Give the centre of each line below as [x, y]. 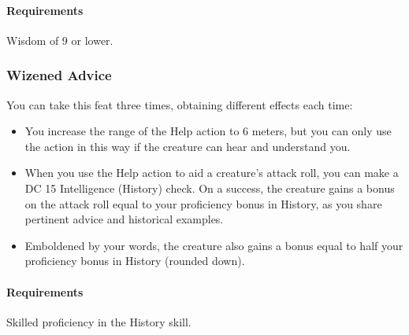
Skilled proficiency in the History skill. [99, 321]
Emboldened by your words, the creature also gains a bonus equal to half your [214, 245]
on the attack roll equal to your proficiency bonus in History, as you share [203, 203]
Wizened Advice [59, 75]
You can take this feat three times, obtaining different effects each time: [180, 104]
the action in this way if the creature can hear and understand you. [188, 146]
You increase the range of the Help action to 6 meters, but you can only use [208, 131]
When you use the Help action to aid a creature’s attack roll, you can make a [212, 173]
